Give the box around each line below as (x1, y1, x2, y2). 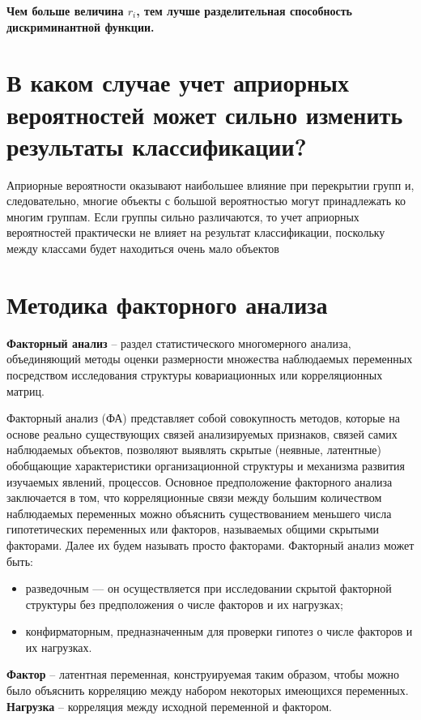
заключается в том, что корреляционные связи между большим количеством (6, 489, 382, 506)
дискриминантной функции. (6, 18, 155, 35)
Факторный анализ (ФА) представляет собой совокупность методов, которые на (6, 409, 400, 426)
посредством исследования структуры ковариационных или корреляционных (6, 366, 383, 383)
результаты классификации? (6, 129, 307, 162)
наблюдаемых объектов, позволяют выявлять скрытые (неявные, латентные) (6, 441, 381, 458)
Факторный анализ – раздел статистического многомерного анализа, (6, 334, 351, 351)
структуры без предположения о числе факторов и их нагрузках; (25, 595, 343, 612)
